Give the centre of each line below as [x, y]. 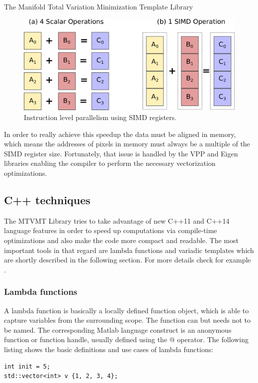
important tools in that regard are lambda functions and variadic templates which [129, 250]
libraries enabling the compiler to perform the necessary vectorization [110, 163]
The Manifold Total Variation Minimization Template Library [98, 6]
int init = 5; [27, 366]
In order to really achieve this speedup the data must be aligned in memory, [120, 134]
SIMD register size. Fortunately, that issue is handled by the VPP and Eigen [121, 153]
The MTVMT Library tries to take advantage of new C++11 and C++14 [117, 220]
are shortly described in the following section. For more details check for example [128, 260]
